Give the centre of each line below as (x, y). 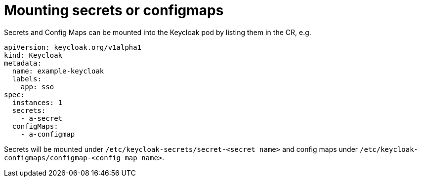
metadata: (23, 63)
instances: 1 (37, 102)
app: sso (37, 87)
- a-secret (42, 118)
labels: (27, 79)
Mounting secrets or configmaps (114, 10)
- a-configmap (48, 134)
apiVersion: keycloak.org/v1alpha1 (73, 47)
